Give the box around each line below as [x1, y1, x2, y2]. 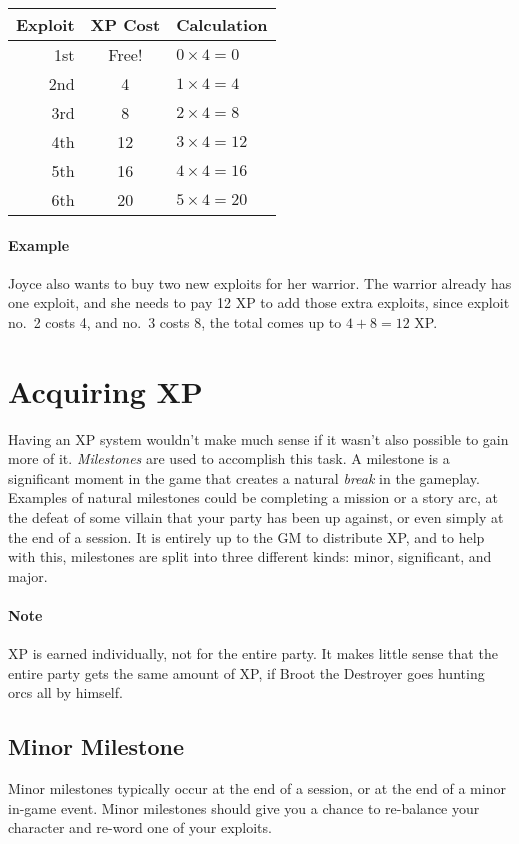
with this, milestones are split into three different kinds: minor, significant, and [8, 546, 492, 567]
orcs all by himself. [8, 682, 123, 703]
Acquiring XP [8, 370, 203, 411]
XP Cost [90, 13, 161, 36]
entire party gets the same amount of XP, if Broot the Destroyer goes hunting [8, 662, 485, 683]
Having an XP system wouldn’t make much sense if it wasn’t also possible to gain [8, 428, 509, 449]
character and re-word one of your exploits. [8, 817, 272, 838]
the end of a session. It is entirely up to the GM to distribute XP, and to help [8, 526, 485, 547]
